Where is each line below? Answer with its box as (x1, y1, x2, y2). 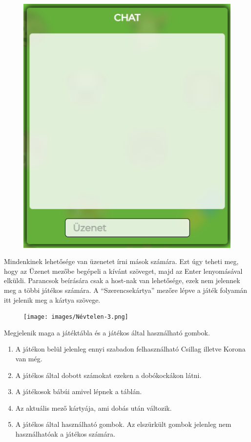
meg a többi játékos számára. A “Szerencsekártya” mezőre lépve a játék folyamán (4, 285, 248, 295)
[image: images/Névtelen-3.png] (23, 313, 128, 321)
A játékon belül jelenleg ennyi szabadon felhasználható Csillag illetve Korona (15, 344, 246, 354)
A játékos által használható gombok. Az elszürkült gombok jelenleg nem (15, 419, 231, 429)
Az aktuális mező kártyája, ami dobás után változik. (15, 402, 172, 413)
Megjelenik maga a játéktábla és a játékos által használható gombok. (4, 327, 210, 337)
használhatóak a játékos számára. (15, 429, 115, 439)
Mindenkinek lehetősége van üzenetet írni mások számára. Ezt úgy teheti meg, (4, 256, 239, 266)
